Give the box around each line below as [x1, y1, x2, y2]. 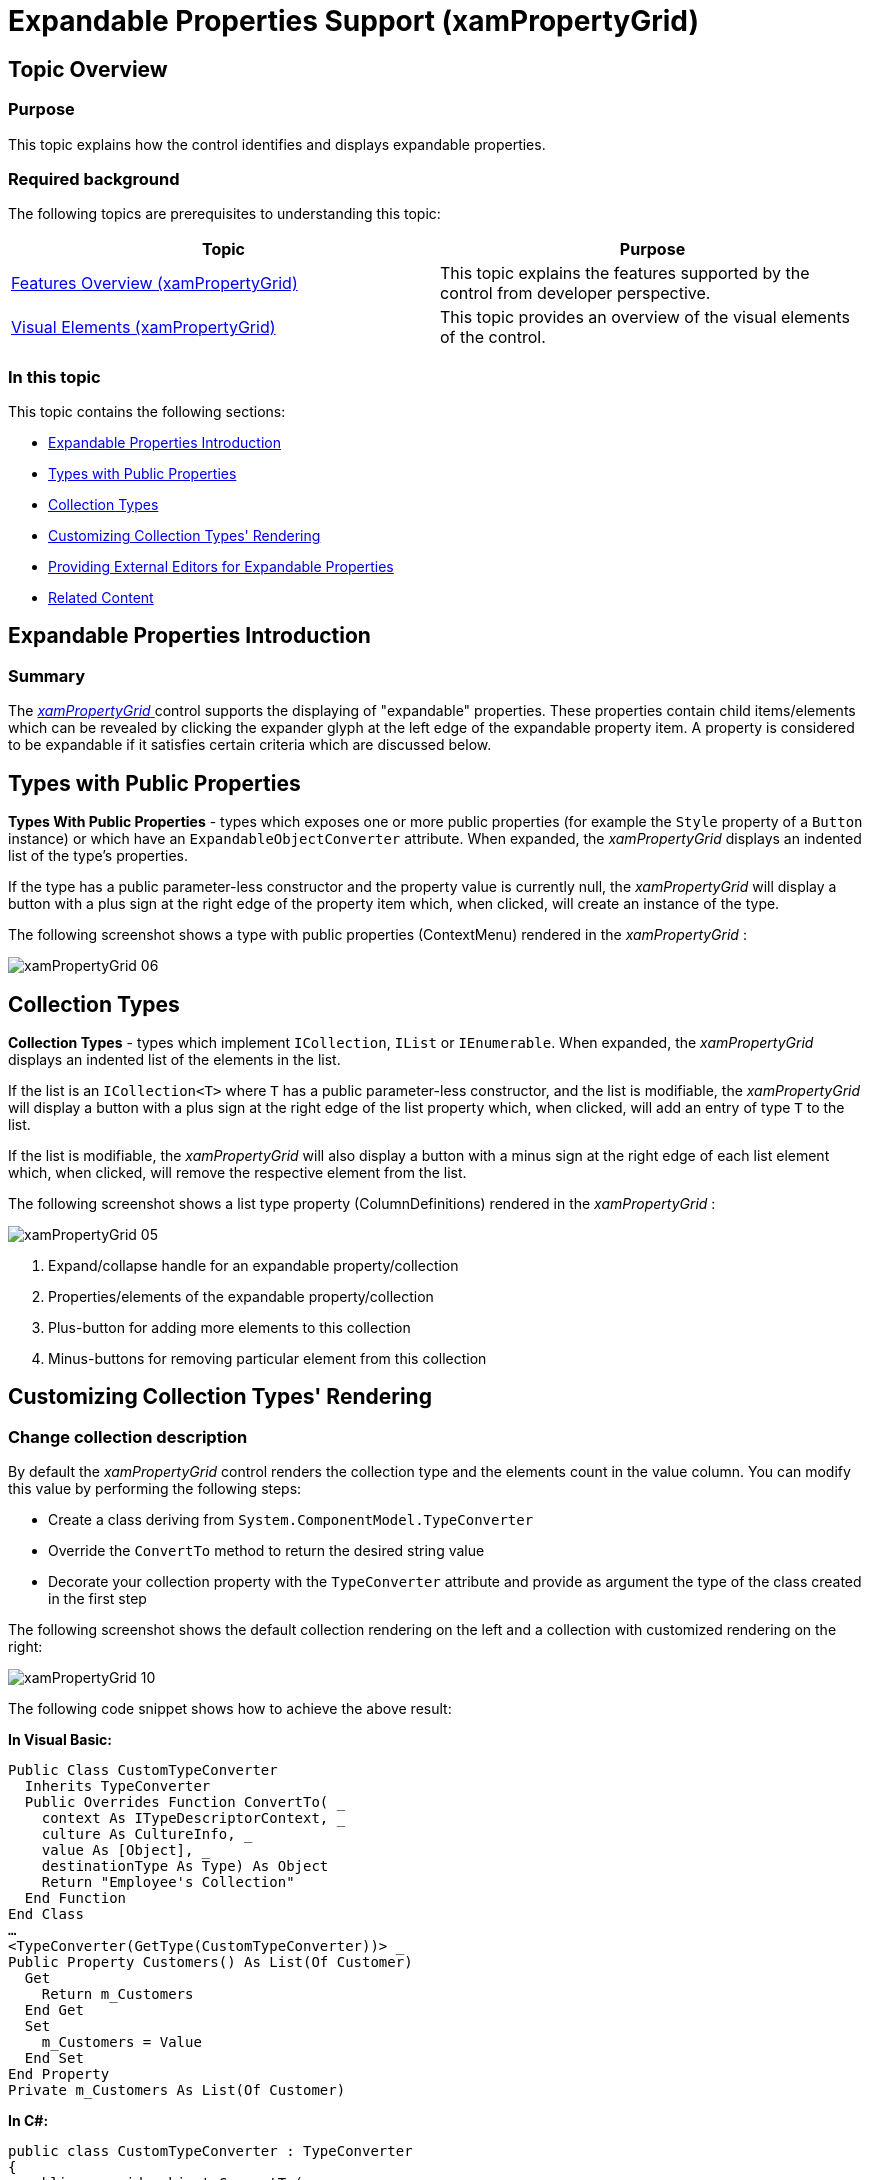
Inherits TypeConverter [24, 1778, 211, 1795]
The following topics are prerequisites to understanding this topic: [8, 205, 441, 223]
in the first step [48, 1590, 147, 1608]
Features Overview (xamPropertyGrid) [11, 273, 298, 294]
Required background [8, 168, 180, 189]
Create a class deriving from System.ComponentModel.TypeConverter [48, 1511, 534, 1529]
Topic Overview [8, 56, 168, 82]
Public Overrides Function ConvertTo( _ [24, 1794, 346, 1811]
